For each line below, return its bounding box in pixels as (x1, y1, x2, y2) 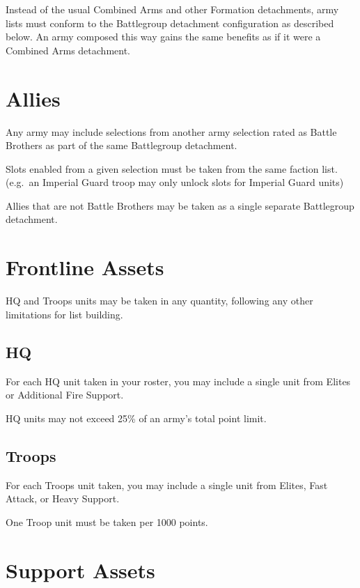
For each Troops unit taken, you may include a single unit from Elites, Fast (6, 477, 328, 492)
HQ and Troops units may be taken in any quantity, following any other (6, 293, 313, 308)
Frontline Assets (6, 253, 164, 281)
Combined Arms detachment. (6, 42, 130, 57)
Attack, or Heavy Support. (6, 491, 120, 506)
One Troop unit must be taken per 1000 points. (6, 514, 208, 529)
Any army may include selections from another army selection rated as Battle (6, 124, 337, 139)
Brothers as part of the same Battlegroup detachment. (6, 138, 237, 153)
